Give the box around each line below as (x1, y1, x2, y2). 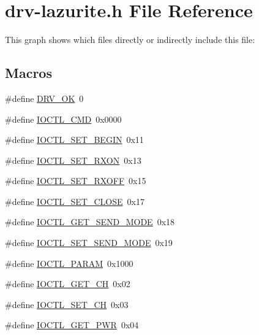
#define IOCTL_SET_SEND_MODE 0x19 (5, 236, 173, 249)
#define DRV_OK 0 (5, 91, 84, 104)
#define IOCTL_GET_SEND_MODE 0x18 (5, 215, 175, 228)
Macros (5, 63, 52, 82)
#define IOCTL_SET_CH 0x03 (5, 298, 129, 310)
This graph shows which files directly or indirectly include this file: (5, 33, 255, 46)
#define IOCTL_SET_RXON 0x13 (5, 153, 141, 166)
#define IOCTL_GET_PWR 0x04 (5, 318, 139, 331)
